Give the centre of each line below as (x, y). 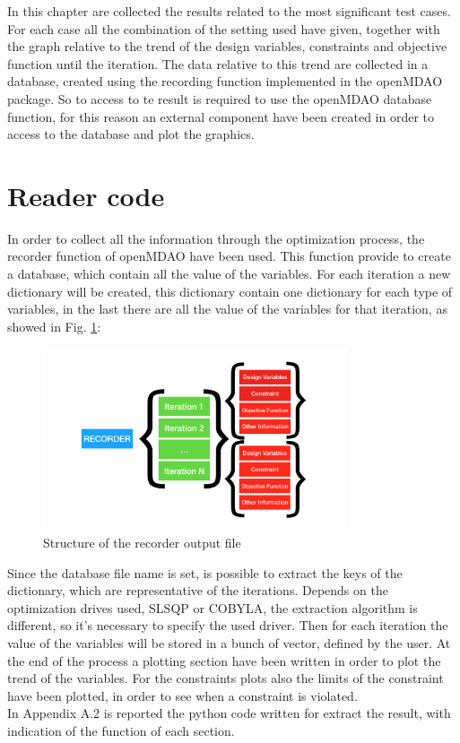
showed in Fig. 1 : (54, 326)
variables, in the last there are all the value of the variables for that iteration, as (227, 309)
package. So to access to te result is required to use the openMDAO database (220, 98)
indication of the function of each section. (121, 731)
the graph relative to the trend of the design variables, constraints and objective (227, 46)
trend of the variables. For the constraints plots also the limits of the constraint (226, 678)
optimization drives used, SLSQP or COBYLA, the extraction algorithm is (213, 607)
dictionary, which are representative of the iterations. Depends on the (198, 590)
